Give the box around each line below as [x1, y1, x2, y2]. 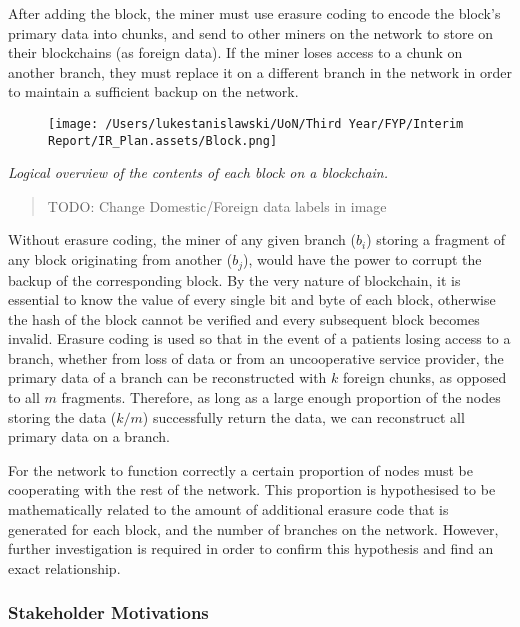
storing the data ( [8, 406, 117, 427]
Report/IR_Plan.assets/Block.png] [48, 133, 278, 148]
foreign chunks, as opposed [343, 367, 507, 388]
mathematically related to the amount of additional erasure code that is [8, 499, 449, 520]
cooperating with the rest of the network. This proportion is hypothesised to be [8, 479, 496, 500]
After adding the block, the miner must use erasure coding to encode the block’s [8, 3, 501, 23]
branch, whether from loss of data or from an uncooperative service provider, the [8, 347, 504, 368]
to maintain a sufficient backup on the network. [8, 81, 299, 102]
